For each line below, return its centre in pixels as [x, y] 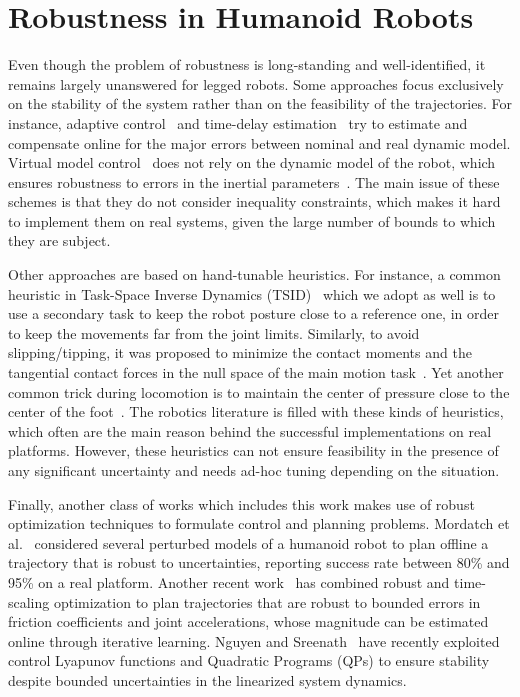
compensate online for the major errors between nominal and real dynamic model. [259, 142]
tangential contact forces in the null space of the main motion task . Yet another [256, 372]
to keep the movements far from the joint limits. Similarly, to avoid [214, 332]
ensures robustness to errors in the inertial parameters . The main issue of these [254, 181]
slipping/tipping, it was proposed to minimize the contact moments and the [240, 352]
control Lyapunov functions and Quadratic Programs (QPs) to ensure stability [249, 660]
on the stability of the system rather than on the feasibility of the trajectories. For [260, 103]
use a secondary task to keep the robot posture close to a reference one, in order [253, 313]
